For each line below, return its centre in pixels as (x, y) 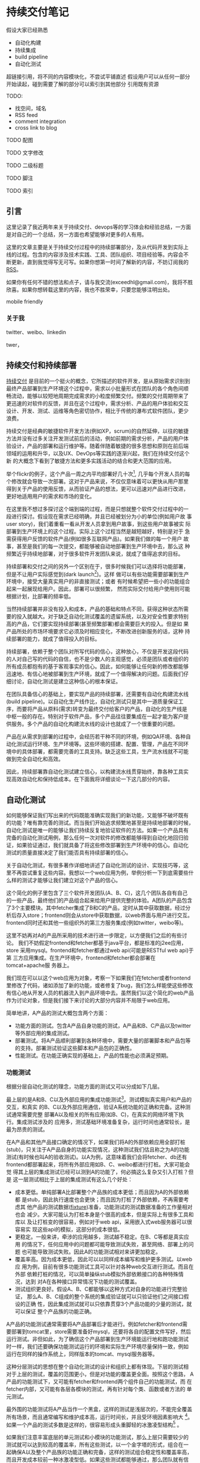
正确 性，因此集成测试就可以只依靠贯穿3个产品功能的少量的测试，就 (109, 1304)
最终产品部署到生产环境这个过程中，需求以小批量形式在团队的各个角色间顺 (97, 388)
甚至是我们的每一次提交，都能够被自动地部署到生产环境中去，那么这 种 (103, 546)
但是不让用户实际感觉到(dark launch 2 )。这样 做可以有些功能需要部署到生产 (98, 574)
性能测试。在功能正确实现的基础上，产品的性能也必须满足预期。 (93, 1055)
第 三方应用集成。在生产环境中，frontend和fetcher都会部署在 (81, 957)
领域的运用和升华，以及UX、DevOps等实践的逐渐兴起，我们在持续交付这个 (98, 453)
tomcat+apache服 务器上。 (39, 965)
